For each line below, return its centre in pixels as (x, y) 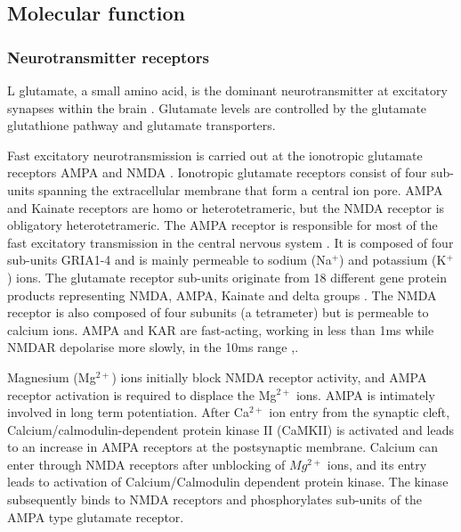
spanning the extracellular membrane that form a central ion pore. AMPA (241, 189)
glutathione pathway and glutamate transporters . (142, 125)
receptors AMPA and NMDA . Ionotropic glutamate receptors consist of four (217, 172)
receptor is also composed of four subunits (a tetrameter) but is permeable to (218, 312)
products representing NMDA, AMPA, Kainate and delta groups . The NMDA (222, 295)
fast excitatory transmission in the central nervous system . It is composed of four (230, 242)
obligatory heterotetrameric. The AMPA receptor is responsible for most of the (222, 225)
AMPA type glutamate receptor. (96, 516)
